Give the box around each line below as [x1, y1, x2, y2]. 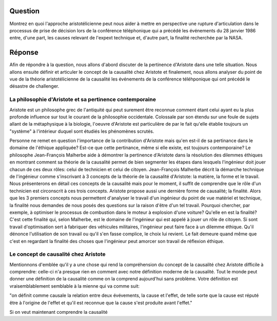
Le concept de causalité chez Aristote [9, 251, 106, 258]
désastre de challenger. [9, 83, 60, 89]
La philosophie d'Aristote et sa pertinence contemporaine [9, 96, 156, 103]
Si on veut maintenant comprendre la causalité [9, 309, 108, 315]
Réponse [9, 48, 38, 57]
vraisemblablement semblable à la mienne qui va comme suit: [9, 283, 140, 289]
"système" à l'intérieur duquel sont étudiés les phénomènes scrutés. [9, 128, 154, 134]
